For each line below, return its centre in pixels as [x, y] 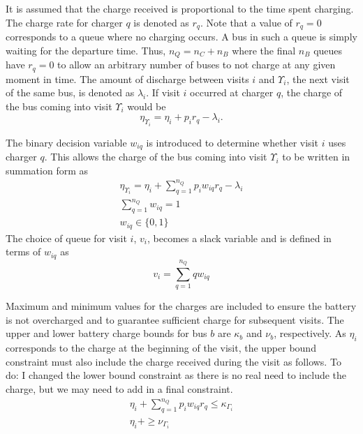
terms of [23, 252]
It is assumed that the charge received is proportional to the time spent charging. [180, 8]
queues [328, 50]
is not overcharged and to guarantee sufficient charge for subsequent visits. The [175, 319]
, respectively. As [310, 333]
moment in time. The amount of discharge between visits [127, 78]
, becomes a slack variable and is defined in [239, 238]
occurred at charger [232, 92]
